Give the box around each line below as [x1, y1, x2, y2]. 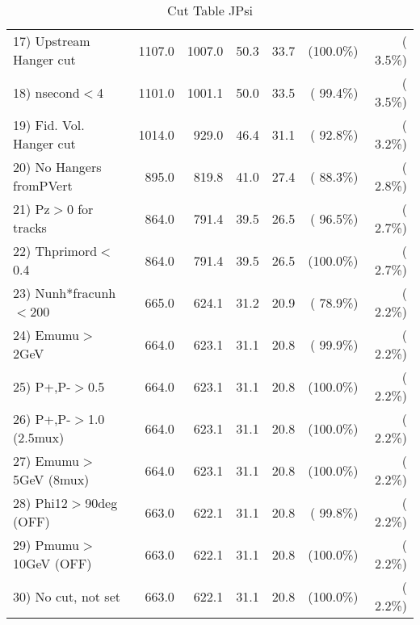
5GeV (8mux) [13, 470, 90, 489]
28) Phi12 [13, 493, 68, 512]
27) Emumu [13, 451, 80, 470]
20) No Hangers [13, 157, 102, 176]
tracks [13, 218, 47, 237]
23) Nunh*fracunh [13, 283, 116, 302]
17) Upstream [13, 31, 90, 50]
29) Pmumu [13, 535, 80, 554]
